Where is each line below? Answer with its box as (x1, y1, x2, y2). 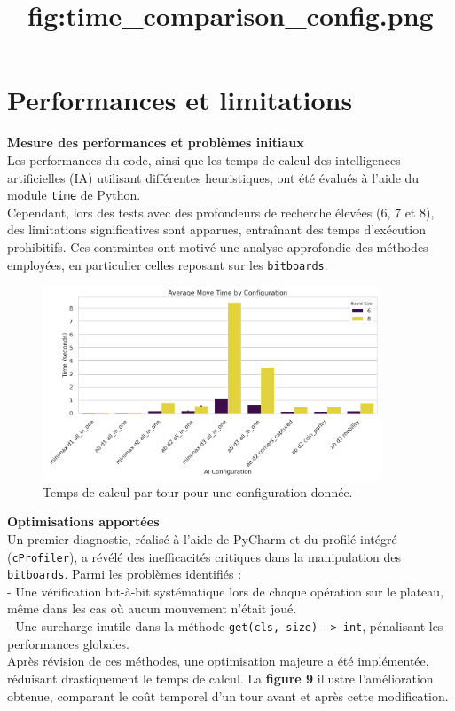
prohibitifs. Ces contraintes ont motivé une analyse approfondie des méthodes (7, 237, 428, 256)
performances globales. (7, 634, 129, 652)
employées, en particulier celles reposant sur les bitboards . (7, 255, 328, 273)
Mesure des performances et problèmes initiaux (7, 133, 304, 152)
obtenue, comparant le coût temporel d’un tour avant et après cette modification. (7, 686, 449, 705)
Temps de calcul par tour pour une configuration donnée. (43, 482, 353, 501)
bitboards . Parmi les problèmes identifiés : (7, 565, 242, 583)
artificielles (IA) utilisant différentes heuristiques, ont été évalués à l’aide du (7, 168, 420, 186)
